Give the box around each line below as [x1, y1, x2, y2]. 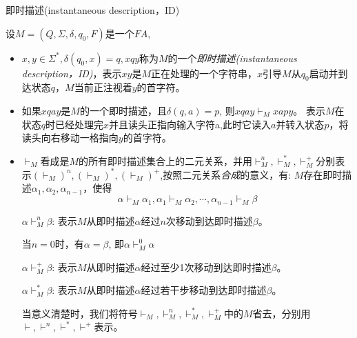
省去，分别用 [252, 306, 311, 320]
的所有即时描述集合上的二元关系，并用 [79, 153, 252, 168]
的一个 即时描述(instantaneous [167, 50, 297, 65]
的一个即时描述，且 [79, 103, 167, 117]
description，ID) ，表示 [21, 66, 122, 80]
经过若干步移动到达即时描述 [141, 283, 267, 297]
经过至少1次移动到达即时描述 [141, 259, 272, 274]
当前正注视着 [74, 80, 132, 95]
